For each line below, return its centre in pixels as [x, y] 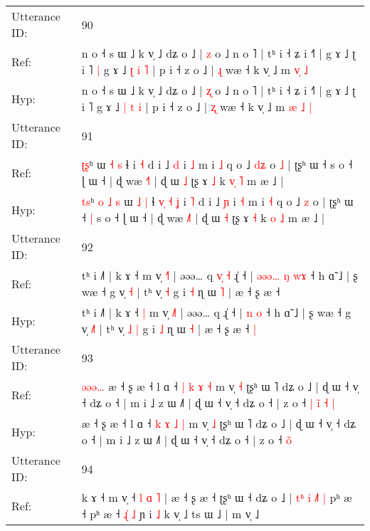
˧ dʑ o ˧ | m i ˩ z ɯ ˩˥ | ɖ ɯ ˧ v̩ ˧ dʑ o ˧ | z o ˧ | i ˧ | [208, 403]
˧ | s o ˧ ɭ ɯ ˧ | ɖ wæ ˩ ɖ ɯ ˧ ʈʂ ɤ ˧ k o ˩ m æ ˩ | [203, 217]
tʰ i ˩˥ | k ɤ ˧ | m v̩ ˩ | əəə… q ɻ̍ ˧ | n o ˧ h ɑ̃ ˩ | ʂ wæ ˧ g [216, 312]
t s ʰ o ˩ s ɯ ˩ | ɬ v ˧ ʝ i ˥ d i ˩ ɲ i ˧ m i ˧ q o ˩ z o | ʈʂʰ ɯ [217, 201]
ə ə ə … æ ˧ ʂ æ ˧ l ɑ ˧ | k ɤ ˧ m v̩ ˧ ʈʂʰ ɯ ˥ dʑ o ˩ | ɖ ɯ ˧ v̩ [220, 386]
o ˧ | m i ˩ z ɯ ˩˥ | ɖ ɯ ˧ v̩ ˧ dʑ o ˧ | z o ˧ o [186, 440]
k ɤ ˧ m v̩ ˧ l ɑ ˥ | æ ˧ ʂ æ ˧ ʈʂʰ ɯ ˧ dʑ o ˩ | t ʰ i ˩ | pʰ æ [217, 497]
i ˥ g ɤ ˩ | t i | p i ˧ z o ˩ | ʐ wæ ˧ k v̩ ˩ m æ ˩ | [197, 106]
